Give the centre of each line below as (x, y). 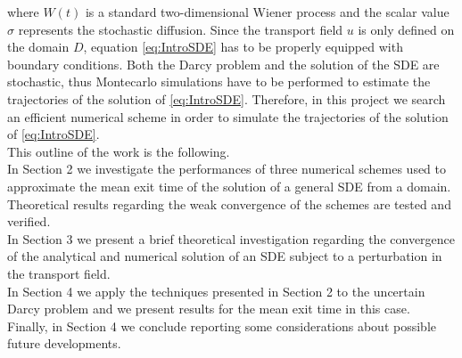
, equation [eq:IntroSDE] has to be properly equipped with (243, 47)
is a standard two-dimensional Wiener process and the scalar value (267, 12)
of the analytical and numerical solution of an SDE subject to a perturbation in (225, 256)
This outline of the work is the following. (119, 151)
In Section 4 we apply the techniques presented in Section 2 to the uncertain (216, 291)
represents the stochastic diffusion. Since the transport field (181, 29)
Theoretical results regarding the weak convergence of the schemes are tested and (229, 203)
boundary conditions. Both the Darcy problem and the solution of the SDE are (223, 64)
